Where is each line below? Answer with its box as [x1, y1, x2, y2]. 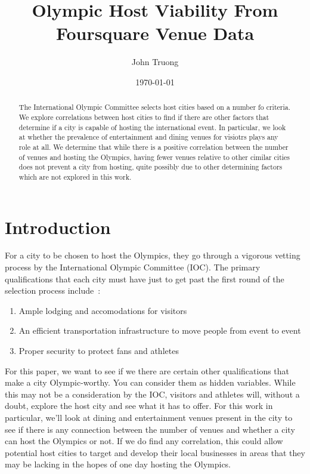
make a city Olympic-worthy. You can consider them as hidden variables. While [5, 376, 296, 389]
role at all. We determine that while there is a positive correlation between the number [18, 141, 289, 152]
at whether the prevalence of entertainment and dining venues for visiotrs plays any [18, 132, 278, 142]
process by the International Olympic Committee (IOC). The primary [5, 261, 261, 273]
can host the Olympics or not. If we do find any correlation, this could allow [5, 435, 283, 447]
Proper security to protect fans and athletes [18, 344, 179, 357]
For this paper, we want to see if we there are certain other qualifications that [5, 364, 290, 377]
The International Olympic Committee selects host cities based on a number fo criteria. [18, 102, 291, 112]
